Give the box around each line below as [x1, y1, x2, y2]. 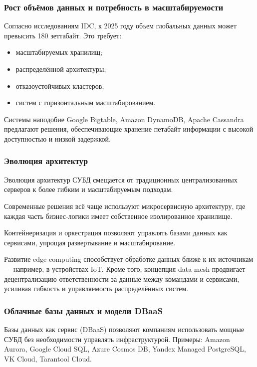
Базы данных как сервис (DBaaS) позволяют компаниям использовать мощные [4, 324, 245, 334]
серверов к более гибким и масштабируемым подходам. [4, 184, 173, 194]
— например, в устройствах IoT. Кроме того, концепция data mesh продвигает [4, 263, 246, 274]
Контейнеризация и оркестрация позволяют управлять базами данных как [4, 227, 228, 238]
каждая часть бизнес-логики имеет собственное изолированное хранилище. [4, 210, 233, 221]
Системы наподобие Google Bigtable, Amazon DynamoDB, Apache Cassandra [4, 114, 244, 124]
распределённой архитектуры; [15, 64, 106, 74]
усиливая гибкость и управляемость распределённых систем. [4, 283, 189, 294]
